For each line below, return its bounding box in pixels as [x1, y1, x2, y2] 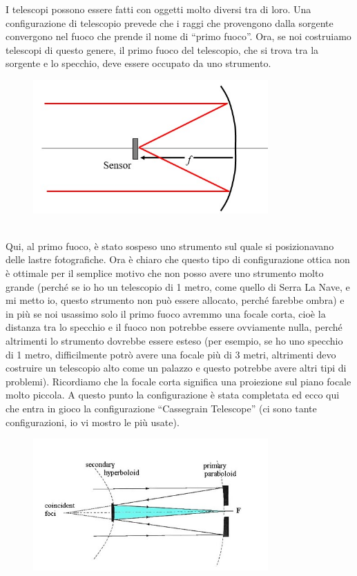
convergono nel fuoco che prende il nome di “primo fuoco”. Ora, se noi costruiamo [6, 29, 351, 44]
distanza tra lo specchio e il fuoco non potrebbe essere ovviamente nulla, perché [6, 320, 342, 334]
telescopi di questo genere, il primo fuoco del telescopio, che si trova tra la [6, 42, 319, 57]
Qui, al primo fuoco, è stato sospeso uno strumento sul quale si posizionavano [6, 238, 334, 253]
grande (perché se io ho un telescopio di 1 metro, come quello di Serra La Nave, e [6, 279, 350, 294]
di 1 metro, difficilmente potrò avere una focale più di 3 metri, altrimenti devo [6, 347, 336, 361]
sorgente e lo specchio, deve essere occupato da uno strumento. [6, 56, 271, 70]
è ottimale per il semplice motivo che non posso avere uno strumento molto [6, 265, 324, 280]
